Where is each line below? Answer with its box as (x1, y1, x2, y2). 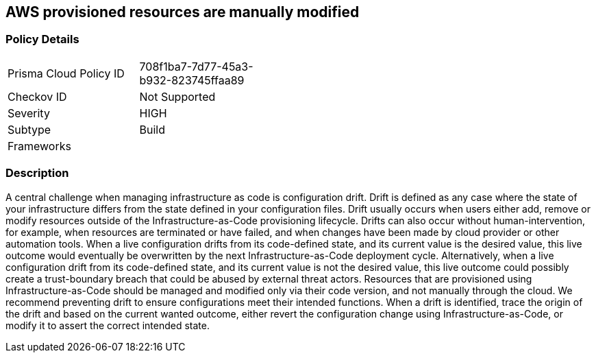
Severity (8, 106, 50, 120)
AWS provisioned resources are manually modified (5, 3, 360, 21)
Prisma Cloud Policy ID (8, 66, 125, 80)
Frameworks (8, 139, 71, 153)
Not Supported (139, 89, 216, 104)
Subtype (8, 122, 51, 136)
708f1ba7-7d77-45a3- (139, 59, 253, 73)
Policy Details (5, 32, 79, 47)
